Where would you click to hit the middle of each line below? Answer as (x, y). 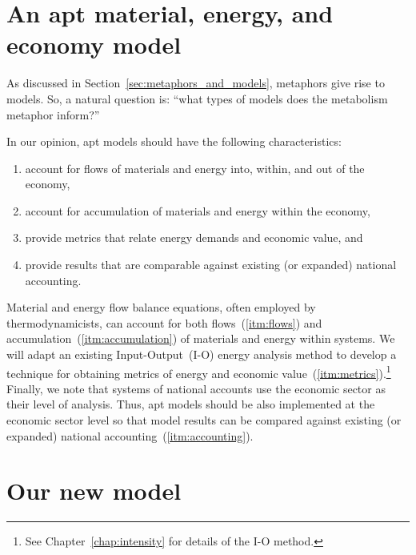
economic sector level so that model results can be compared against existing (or (204, 420)
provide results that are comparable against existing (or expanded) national (211, 265)
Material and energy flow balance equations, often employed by (161, 307)
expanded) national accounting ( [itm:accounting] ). (130, 435)
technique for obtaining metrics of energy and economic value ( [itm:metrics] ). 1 (199, 372)
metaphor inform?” (53, 114)
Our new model (94, 491)
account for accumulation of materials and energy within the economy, (198, 210)
